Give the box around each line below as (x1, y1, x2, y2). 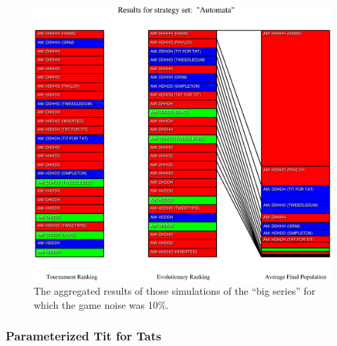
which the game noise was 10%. (34, 297, 169, 312)
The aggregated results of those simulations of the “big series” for (34, 284, 316, 298)
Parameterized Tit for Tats (6, 327, 161, 345)
